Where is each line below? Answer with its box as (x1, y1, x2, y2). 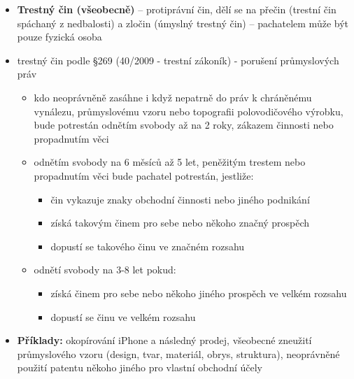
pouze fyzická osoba (17, 29, 102, 44)
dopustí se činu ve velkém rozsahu (50, 309, 196, 324)
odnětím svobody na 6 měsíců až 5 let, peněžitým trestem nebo (34, 155, 306, 169)
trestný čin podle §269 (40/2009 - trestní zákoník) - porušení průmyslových (17, 52, 339, 67)
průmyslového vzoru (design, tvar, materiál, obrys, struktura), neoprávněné (17, 346, 340, 361)
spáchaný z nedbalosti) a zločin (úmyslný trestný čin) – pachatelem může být (17, 15, 348, 30)
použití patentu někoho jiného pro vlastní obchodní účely (17, 360, 262, 375)
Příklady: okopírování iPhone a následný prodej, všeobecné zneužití (17, 333, 312, 348)
